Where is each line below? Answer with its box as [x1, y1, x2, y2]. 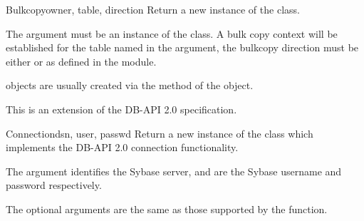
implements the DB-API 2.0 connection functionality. [6, 140, 239, 155]
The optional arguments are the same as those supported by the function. [6, 201, 328, 216]
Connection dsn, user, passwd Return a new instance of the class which [6, 125, 313, 140]
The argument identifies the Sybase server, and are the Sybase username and [6, 163, 342, 178]
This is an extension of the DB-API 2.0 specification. [6, 101, 237, 116]
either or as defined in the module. [6, 53, 157, 68]
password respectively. [6, 178, 102, 192]
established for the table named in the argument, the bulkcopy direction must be [6, 40, 359, 55]
